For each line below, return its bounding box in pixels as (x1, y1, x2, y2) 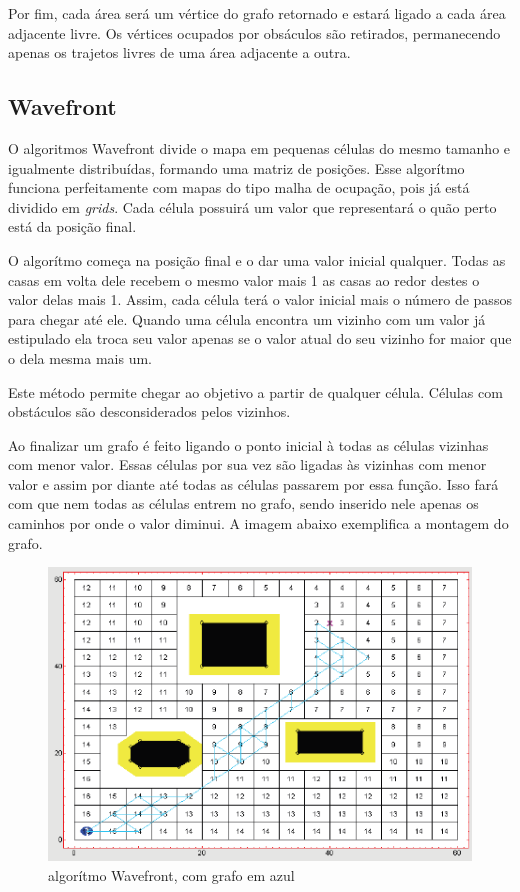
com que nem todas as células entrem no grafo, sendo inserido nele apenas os (8, 493, 479, 514)
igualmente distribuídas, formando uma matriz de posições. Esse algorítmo (8, 157, 465, 178)
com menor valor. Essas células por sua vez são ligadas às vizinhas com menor (8, 454, 487, 475)
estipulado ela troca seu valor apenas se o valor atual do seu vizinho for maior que (8, 328, 512, 349)
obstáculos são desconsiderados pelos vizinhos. (8, 401, 291, 422)
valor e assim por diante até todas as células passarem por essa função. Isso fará (8, 473, 499, 494)
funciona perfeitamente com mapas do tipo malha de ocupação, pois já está (8, 177, 470, 198)
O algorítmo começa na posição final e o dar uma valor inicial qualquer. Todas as (8, 249, 506, 270)
